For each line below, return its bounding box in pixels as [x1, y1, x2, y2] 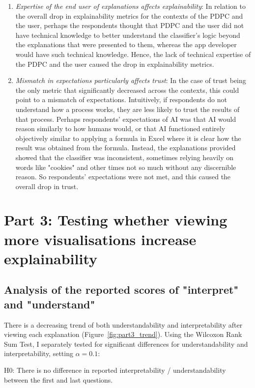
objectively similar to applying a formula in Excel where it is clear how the [15, 133, 241, 143]
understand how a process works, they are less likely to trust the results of [15, 104, 240, 114]
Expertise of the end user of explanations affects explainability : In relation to [15, 1, 246, 11]
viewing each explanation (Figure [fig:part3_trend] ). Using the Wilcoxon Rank [4, 329, 242, 339]
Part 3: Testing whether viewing [4, 210, 227, 230]
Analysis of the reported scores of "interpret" [4, 282, 239, 297]
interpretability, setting [4, 348, 73, 359]
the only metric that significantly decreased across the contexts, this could [15, 84, 239, 95]
